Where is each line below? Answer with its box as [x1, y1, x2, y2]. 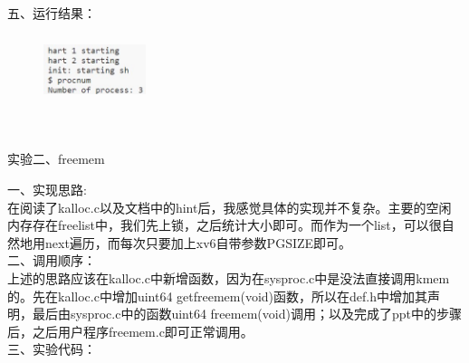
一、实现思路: [7, 179, 87, 198]
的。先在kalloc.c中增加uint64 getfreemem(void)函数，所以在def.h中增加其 [7, 286, 428, 305]
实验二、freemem [7, 149, 105, 168]
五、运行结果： [7, 4, 96, 22]
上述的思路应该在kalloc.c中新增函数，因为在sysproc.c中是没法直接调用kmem [7, 268, 450, 287]
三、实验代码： [7, 339, 96, 358]
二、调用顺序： [7, 251, 96, 270]
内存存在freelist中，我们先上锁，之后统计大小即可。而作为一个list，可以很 [7, 215, 442, 234]
